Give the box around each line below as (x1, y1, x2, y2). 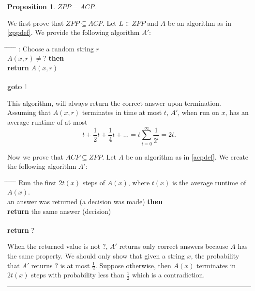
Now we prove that (7, 151, 63, 162)
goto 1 (7, 81, 28, 92)
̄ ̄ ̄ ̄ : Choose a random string (7, 43, 94, 53)
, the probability (191, 251, 240, 260)
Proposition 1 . (7, 1, 55, 11)
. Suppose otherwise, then (95, 260, 171, 270)
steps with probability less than (31, 270, 124, 280)
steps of (82, 177, 105, 187)
